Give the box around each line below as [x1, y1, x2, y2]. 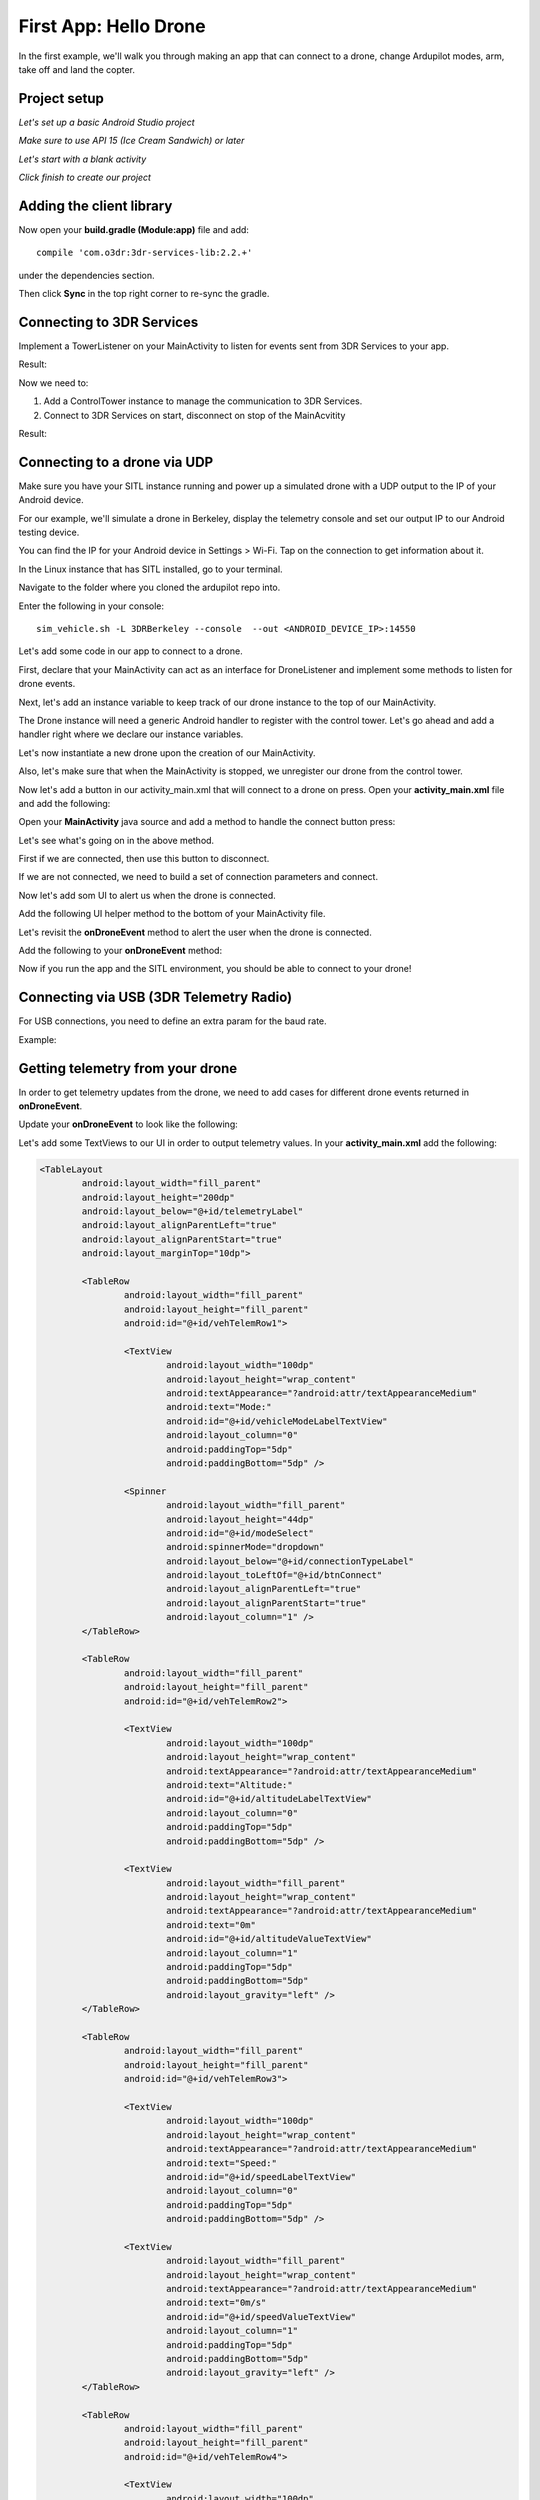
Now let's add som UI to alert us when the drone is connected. [18, 889, 277, 901]
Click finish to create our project [18, 171, 152, 184]
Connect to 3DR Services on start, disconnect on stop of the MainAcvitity [43, 409, 346, 421]
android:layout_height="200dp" [81, 1191, 235, 1203]
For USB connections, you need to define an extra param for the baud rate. [18, 1015, 327, 1027]
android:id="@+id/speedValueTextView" [165, 2311, 357, 2322]
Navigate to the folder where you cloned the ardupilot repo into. [18, 581, 281, 594]
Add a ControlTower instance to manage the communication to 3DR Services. [43, 395, 363, 407]
